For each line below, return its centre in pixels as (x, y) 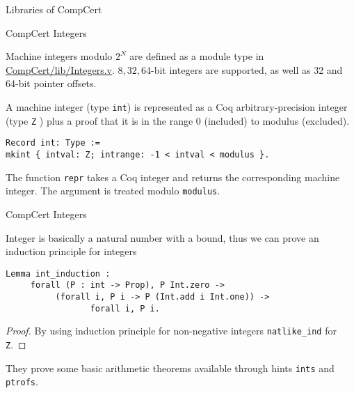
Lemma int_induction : (58, 273)
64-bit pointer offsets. (51, 83)
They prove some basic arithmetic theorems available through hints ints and (170, 368)
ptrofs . (22, 382)
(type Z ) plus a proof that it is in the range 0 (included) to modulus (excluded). (178, 120)
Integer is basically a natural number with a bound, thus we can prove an (162, 237)
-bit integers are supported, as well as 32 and (247, 69)
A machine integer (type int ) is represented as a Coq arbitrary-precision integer (177, 106)
